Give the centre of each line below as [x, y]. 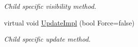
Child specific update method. [47, 39]
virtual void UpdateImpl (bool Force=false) [69, 22]
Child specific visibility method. [50, 6]
